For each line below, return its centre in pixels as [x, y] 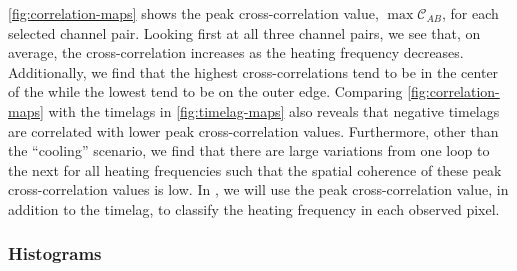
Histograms [55, 253]
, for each [470, 13]
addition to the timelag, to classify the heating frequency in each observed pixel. [254, 208]
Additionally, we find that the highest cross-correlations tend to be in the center [253, 71]
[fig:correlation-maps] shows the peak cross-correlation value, [193, 13]
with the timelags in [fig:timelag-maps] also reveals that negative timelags [274, 110]
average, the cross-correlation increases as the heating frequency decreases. [236, 52]
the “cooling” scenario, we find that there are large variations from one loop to [249, 150]
